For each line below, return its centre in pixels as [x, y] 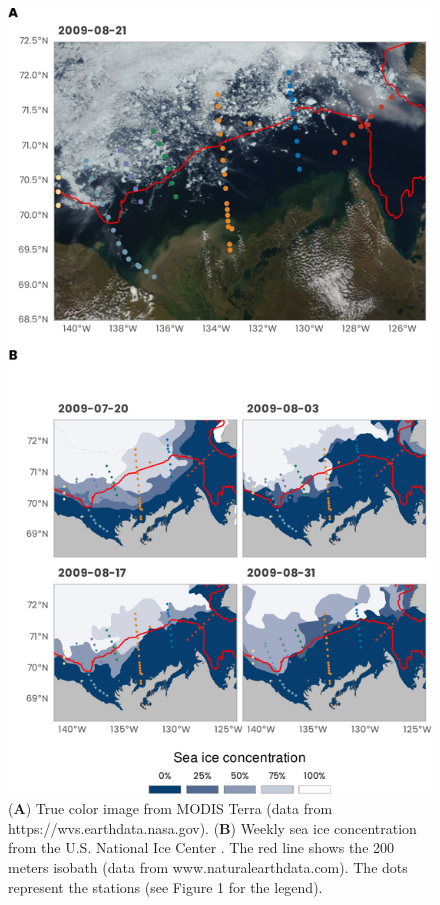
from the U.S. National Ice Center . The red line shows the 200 [201, 847]
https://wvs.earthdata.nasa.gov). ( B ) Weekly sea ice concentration [212, 827]
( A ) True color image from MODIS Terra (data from [170, 808]
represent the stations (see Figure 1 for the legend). [165, 886]
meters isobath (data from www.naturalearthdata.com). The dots [208, 866]
